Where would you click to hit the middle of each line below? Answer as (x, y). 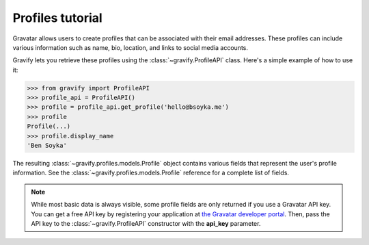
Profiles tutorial (57, 18)
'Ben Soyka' (47, 146)
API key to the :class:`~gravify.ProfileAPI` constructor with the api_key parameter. (146, 223)
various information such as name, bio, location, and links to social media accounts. (131, 47)
